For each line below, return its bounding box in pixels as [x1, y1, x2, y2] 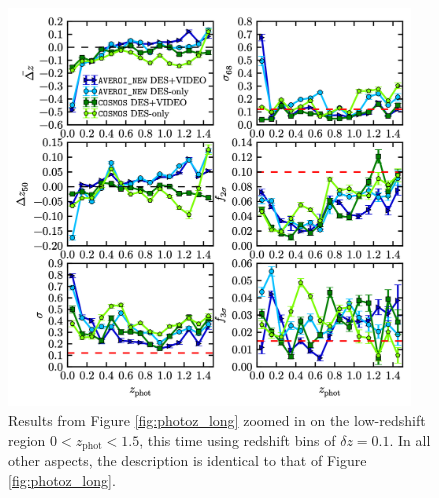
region [8, 429, 46, 450]
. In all [389, 429, 431, 450]
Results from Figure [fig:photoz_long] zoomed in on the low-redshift [8, 410, 426, 431]
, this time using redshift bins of [139, 429, 336, 450]
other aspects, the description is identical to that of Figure [8, 450, 367, 471]
